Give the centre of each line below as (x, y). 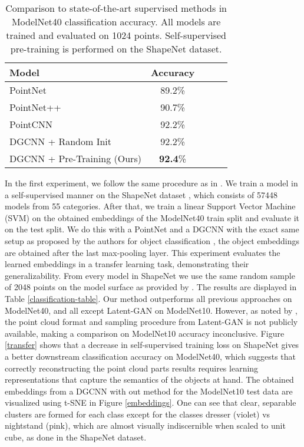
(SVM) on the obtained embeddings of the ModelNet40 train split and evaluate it (152, 217)
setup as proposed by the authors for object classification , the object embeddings (152, 240)
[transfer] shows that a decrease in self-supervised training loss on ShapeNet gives (152, 345)
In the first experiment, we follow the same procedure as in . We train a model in (151, 183)
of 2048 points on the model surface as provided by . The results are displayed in (151, 287)
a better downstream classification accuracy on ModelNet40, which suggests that (151, 356)
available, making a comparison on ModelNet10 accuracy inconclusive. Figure (145, 333)
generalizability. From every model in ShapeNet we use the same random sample (150, 275)
